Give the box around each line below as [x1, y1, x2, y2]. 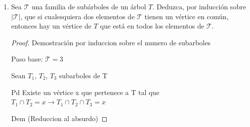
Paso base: [11, 54, 43, 64]
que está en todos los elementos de [100, 21, 205, 31]
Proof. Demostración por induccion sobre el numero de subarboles [11, 37, 210, 47]
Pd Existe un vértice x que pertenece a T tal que [11, 87, 160, 97]
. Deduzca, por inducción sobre [152, 1, 246, 11]
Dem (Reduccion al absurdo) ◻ [11, 113, 108, 123]
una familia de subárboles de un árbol [32, 1, 146, 11]
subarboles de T [59, 70, 108, 80]
